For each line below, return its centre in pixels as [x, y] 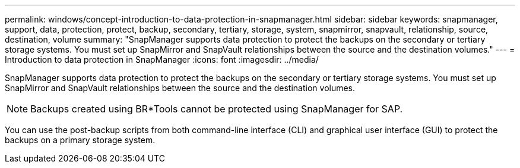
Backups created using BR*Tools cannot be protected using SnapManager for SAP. [217, 109]
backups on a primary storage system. [80, 140]
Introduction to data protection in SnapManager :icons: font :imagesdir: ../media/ [162, 59]
